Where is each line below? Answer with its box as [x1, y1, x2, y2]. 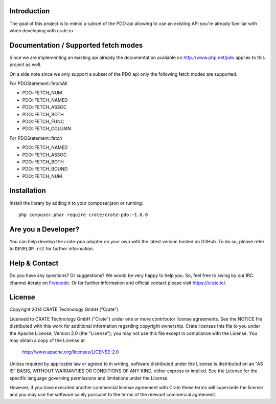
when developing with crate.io [9, 27, 74, 33]
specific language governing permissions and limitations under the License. [9, 375, 169, 381]
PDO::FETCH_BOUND [22, 166, 68, 172]
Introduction [9, 7, 50, 15]
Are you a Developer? [9, 225, 80, 233]
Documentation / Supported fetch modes [9, 41, 143, 50]
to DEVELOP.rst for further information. [9, 246, 95, 252]
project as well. [9, 61, 42, 68]
